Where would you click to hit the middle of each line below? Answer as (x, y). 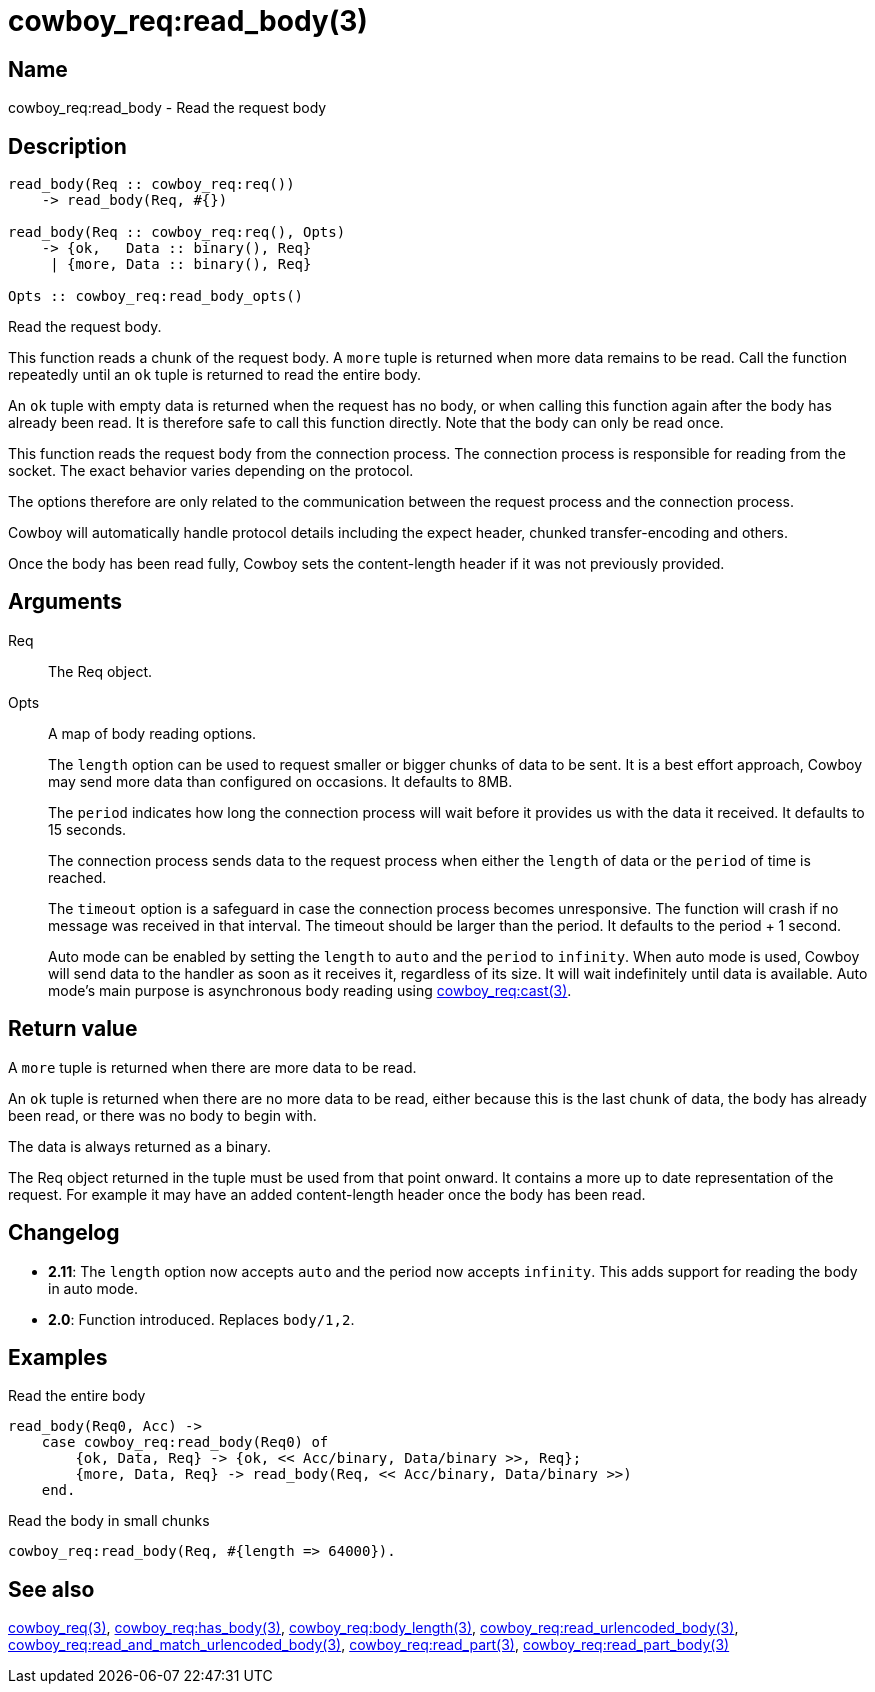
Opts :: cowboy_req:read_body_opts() (156, 296)
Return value (73, 1029)
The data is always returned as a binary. (139, 1146)
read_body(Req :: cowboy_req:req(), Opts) (177, 232)
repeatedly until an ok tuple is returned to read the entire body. (215, 375)
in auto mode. (93, 1288)
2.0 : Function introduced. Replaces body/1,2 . (201, 1319)
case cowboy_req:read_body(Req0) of (185, 1442)
